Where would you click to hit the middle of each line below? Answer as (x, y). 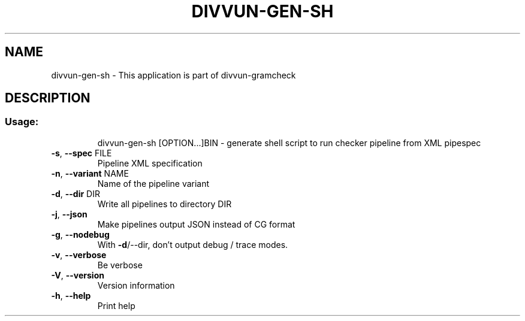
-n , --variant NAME (90, 173)
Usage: (22, 122)
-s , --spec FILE (82, 153)
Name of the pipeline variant (153, 183)
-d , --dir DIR (76, 193)
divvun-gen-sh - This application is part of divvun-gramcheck (174, 75)
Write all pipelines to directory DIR (165, 204)
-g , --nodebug (80, 234)
